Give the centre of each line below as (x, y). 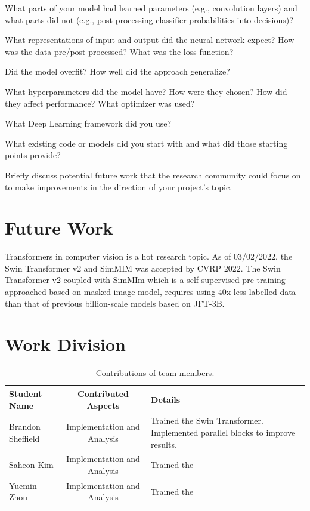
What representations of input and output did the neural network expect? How (150, 40)
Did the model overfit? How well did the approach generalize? (117, 71)
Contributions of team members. (155, 373)
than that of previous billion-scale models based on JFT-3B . (115, 303)
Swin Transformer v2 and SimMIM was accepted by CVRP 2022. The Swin (143, 268)
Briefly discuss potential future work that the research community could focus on (153, 175)
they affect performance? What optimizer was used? (100, 103)
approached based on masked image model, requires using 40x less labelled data (151, 292)
